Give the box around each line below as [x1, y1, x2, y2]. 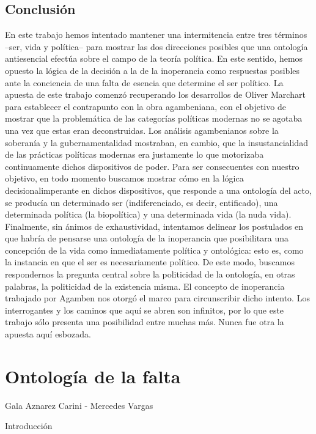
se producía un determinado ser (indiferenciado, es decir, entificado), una [5, 196, 278, 208]
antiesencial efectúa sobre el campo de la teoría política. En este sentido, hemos [5, 52, 303, 65]
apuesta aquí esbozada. [5, 328, 91, 340]
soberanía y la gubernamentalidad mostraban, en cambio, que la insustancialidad [5, 136, 308, 149]
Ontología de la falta [5, 363, 181, 388]
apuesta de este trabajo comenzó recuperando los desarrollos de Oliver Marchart [5, 88, 306, 101]
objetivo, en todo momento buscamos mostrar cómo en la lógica [5, 172, 244, 185]
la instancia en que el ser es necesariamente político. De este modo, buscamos [5, 256, 295, 268]
